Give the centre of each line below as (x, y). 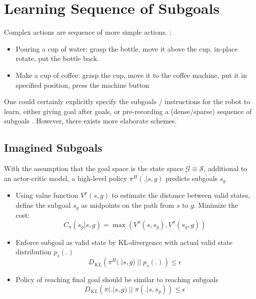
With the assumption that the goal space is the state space (94, 168)
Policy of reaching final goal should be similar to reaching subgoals (117, 279)
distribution (33, 252)
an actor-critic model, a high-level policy (65, 178)
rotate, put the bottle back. (57, 58)
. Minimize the (216, 205)
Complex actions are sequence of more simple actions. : (88, 32)
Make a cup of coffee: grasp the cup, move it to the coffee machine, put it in (131, 75)
